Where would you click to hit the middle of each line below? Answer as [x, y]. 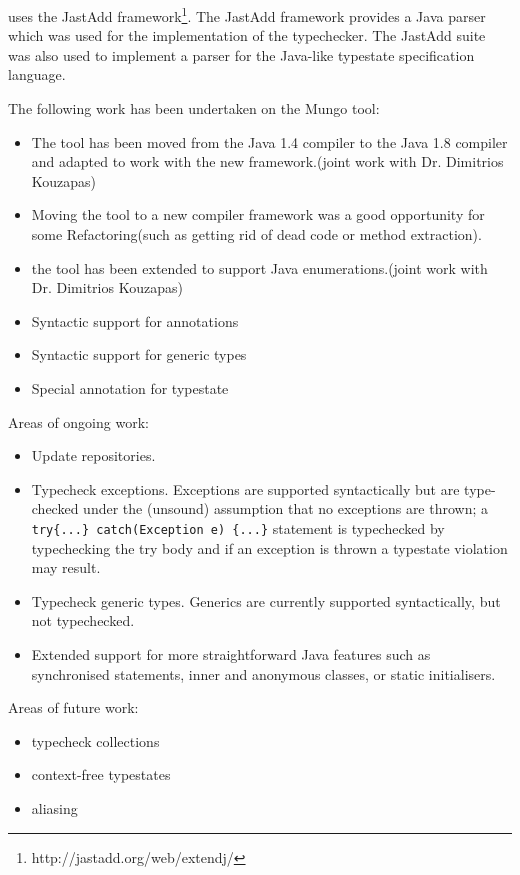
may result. [66, 567]
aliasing [54, 807]
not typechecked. [83, 620]
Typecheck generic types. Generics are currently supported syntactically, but [266, 600]
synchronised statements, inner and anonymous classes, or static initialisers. [263, 673]
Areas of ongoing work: [78, 421]
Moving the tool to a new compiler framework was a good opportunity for [258, 214]
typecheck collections [95, 740]
